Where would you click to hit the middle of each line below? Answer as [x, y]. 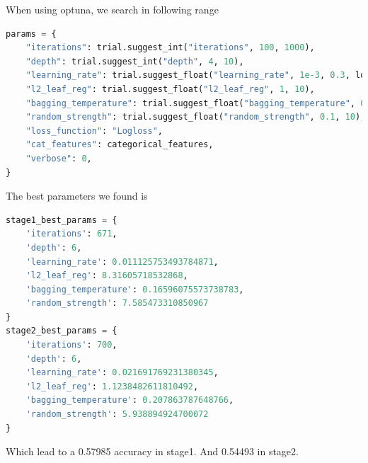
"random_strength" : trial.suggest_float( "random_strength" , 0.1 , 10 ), [196, 117]
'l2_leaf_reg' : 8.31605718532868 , [107, 276]
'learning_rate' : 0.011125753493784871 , [122, 262]
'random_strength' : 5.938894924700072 [117, 415]
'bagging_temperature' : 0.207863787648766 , [130, 400]
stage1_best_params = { [62, 220]
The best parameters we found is [77, 196]
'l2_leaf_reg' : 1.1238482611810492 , [112, 386]
